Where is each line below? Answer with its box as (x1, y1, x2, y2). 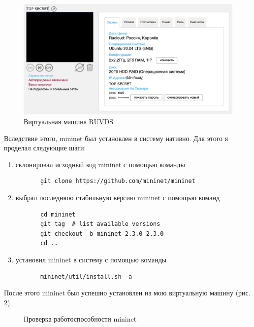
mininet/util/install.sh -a (40, 273, 132, 280)
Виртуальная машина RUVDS (24, 116, 113, 127)
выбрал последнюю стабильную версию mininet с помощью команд (15, 192, 220, 202)
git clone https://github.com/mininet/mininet (40, 178, 195, 185)
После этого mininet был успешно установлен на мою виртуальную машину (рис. (4, 288, 251, 298)
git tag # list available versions (40, 220, 160, 228)
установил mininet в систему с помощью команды (15, 254, 167, 264)
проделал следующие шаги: (4, 143, 86, 153)
